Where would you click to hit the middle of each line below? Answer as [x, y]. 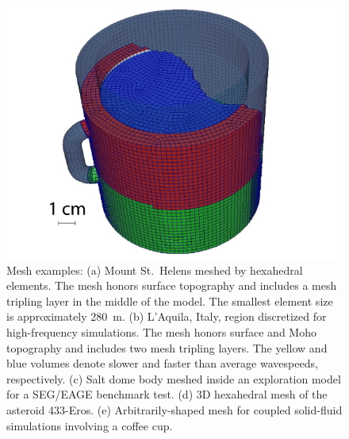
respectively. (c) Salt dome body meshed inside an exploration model [174, 378]
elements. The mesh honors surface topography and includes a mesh [172, 285]
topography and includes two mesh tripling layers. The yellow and [167, 347]
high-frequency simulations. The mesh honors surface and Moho [161, 331]
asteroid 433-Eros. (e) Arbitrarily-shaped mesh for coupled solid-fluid [174, 409]
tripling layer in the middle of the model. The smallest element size [170, 300]
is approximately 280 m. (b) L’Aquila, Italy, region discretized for [167, 316]
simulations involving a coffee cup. [90, 425]
